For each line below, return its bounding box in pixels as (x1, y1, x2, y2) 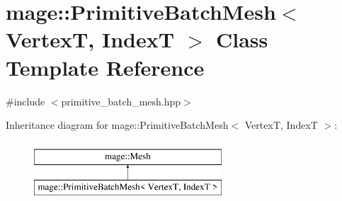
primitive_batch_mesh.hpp (61, 93, 181, 108)
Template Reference (6, 52, 205, 81)
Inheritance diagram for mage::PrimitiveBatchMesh (6, 117, 229, 132)
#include (6, 93, 45, 108)
